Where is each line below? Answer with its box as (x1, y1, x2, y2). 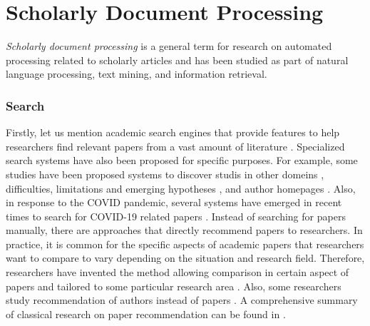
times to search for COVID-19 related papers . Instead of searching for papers (6, 208, 346, 223)
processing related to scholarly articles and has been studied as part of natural (6, 52, 349, 67)
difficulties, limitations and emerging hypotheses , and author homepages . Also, (6, 180, 356, 195)
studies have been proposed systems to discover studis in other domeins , (6, 166, 324, 181)
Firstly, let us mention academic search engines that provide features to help (6, 125, 340, 140)
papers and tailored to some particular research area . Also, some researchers (6, 278, 341, 293)
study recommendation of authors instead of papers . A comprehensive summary (6, 292, 358, 307)
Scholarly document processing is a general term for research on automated (6, 39, 332, 54)
